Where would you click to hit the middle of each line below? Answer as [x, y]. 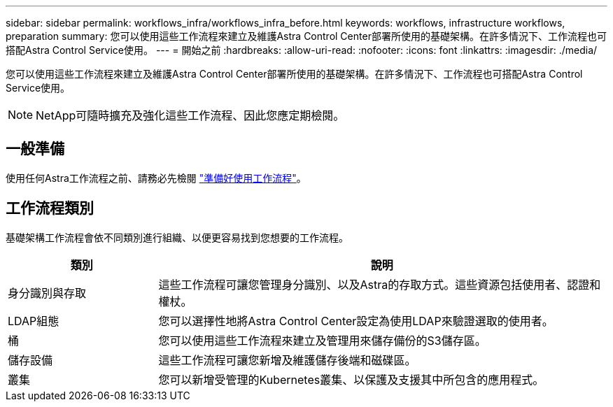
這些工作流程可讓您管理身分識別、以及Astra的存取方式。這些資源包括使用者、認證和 [380, 284]
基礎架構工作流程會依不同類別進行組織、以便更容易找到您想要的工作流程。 [177, 237]
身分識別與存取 [47, 293]
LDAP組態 [34, 321]
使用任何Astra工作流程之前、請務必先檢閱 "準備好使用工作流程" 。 [156, 178]
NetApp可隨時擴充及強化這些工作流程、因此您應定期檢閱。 [190, 115]
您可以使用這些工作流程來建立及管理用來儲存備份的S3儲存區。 [322, 340]
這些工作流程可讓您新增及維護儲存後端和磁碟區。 [287, 360]
